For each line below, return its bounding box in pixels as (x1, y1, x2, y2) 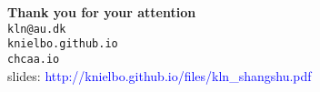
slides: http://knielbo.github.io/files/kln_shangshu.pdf (7, 66, 312, 85)
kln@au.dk (7, 22, 66, 36)
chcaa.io (7, 52, 60, 66)
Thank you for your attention (7, 3, 196, 21)
